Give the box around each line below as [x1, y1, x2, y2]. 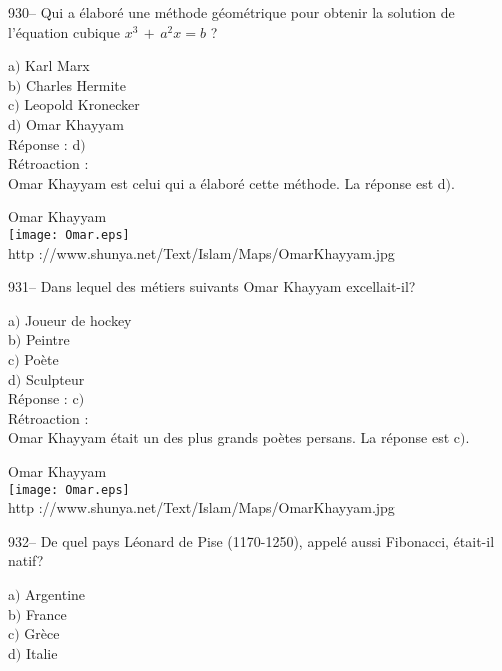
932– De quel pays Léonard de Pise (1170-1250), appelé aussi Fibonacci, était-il [8, 530, 495, 551]
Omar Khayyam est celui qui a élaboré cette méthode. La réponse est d [8, 172, 446, 193]
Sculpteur [25, 368, 85, 389]
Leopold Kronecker [24, 94, 140, 115]
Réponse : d [8, 133, 81, 154]
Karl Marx [25, 55, 90, 76]
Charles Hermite [25, 74, 126, 95]
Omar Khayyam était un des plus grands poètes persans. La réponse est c [8, 427, 461, 448]
